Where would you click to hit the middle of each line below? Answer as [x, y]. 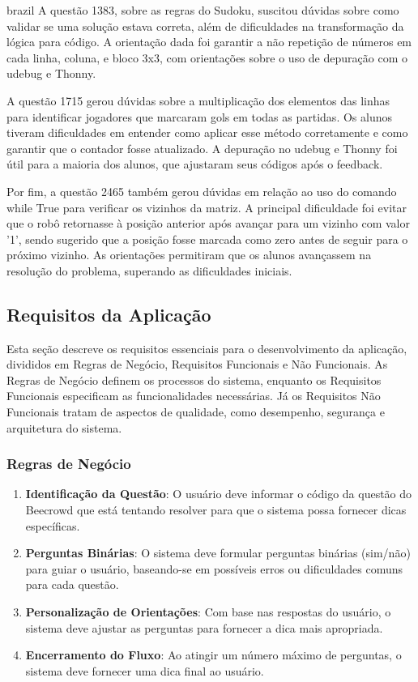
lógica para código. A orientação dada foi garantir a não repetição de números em [209, 42]
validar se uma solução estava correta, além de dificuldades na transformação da [205, 26]
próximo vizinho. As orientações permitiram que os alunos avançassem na [189, 255]
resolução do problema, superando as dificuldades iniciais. [149, 270]
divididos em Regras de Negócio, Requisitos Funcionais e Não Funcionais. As [197, 364]
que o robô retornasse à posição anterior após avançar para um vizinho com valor [208, 223]
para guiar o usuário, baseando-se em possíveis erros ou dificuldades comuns [214, 568]
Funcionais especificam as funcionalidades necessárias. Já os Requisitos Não [194, 396]
